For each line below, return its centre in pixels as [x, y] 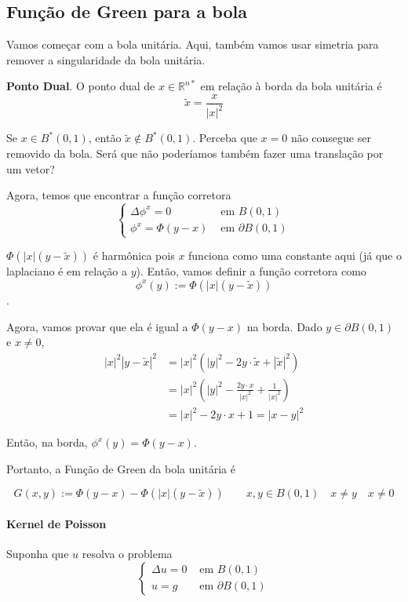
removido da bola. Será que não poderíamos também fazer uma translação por [195, 153]
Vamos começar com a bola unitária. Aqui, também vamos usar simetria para [193, 44]
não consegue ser [331, 138]
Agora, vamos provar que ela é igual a [97, 326]
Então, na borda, [47, 442]
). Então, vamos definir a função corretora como [251, 271]
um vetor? [31, 168]
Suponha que [38, 554]
